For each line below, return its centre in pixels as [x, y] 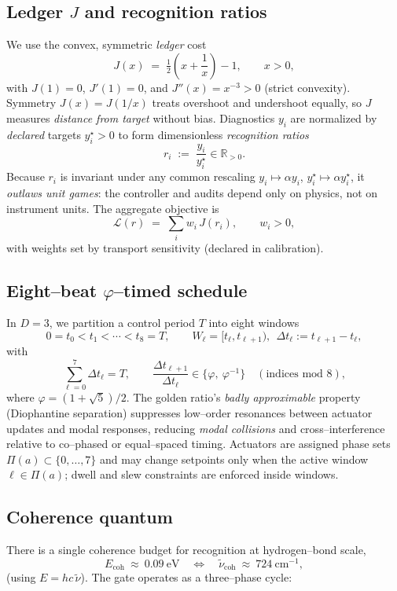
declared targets [44, 134]
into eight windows [254, 323]
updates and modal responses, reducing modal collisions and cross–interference [196, 428]
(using [21, 577]
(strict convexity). [307, 87]
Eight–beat [52, 290]
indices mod [294, 374]
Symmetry [31, 103]
